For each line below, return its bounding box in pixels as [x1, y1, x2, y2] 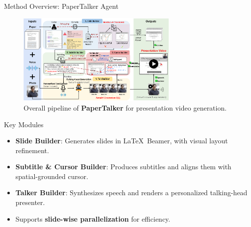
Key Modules [4, 119, 44, 129]
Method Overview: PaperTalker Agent [4, 1, 119, 11]
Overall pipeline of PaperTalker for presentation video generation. [24, 102, 227, 113]
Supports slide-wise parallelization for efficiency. [15, 213, 171, 224]
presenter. [15, 197, 45, 207]
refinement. [15, 145, 49, 155]
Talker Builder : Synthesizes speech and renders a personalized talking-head [15, 187, 248, 198]
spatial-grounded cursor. [15, 171, 88, 181]
